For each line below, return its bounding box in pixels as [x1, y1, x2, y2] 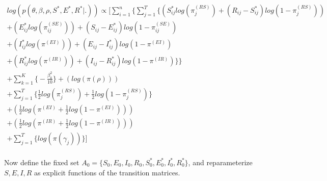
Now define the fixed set [4, 157, 79, 167]
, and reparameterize [188, 157, 253, 167]
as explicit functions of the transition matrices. [34, 167, 180, 177]
